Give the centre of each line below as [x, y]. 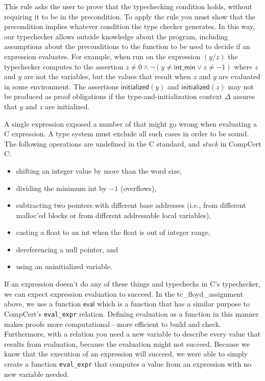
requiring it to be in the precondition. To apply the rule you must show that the [130, 16]
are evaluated [239, 76]
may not [241, 86]
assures [244, 96]
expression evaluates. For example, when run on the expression [102, 56]
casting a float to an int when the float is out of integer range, [113, 232]
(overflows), [139, 188]
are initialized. [67, 106]
